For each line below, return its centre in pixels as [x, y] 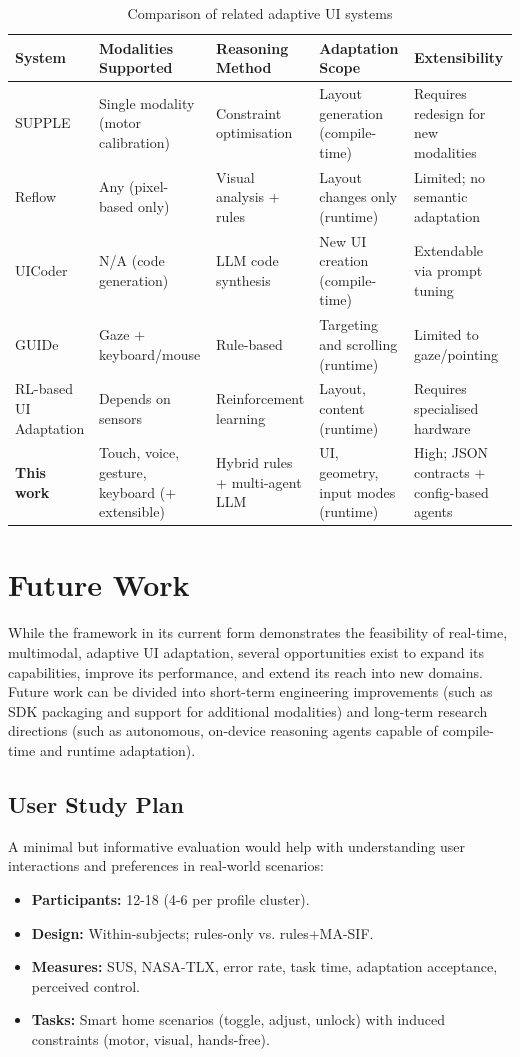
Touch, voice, [139, 452]
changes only [358, 196]
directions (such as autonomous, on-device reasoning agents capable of [223, 730]
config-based [451, 491]
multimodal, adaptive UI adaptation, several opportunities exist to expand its [246, 651]
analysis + [248, 196]
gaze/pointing [456, 353]
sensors [121, 417]
